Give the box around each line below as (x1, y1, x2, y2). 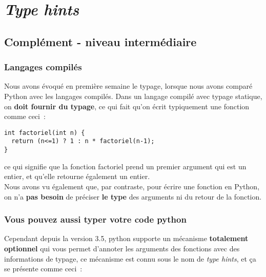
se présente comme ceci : (4, 263, 83, 274)
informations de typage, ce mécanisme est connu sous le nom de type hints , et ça (4, 253, 256, 264)
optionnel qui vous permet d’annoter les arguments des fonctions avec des (4, 243, 240, 253)
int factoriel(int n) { (4, 129, 85, 136)
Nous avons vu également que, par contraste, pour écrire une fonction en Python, (4, 181, 260, 191)
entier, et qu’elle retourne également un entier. (4, 171, 150, 182)
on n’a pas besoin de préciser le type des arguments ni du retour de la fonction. (4, 191, 262, 202)
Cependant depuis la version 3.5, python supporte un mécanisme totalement (4, 233, 249, 244)
